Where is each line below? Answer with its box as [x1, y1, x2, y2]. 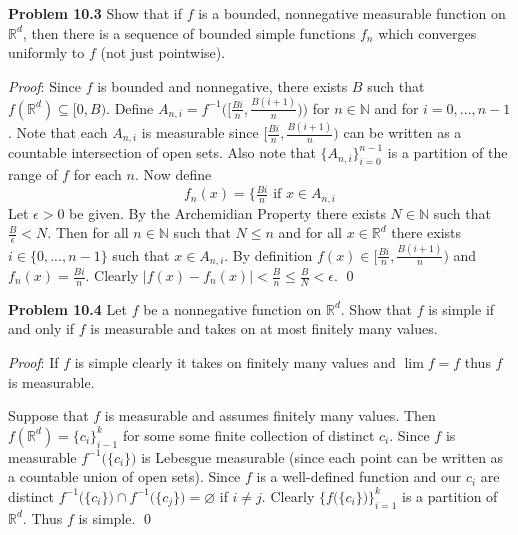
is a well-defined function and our [256, 466, 462, 487]
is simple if [428, 298, 495, 319]
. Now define [134, 164, 212, 185]
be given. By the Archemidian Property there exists [69, 202, 386, 223]
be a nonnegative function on [143, 298, 322, 319]
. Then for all [47, 222, 129, 243]
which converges [378, 22, 477, 43]
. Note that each [8, 122, 108, 142]
